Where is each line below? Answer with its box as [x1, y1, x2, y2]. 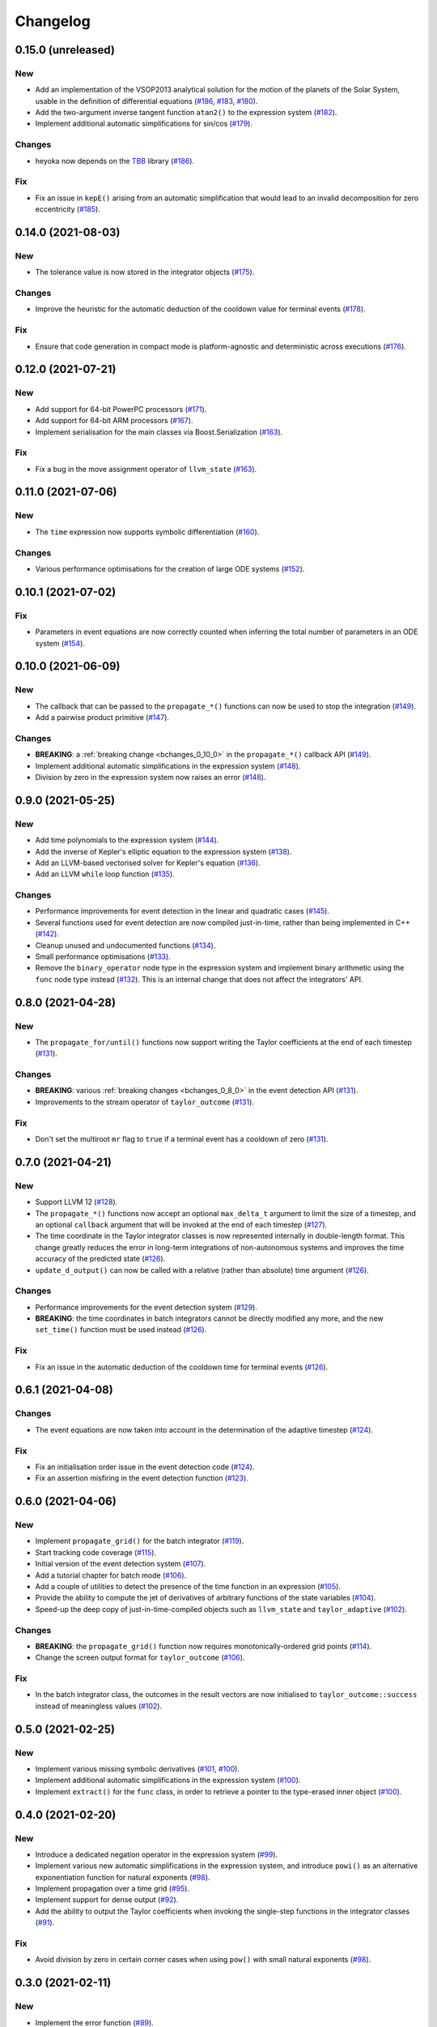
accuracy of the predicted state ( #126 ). [35, 1253, 166, 1264]
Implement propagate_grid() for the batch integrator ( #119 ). [35, 1536, 244, 1546]
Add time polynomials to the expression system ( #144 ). [35, 835, 219, 845]
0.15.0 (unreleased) [15, 43, 115, 57]
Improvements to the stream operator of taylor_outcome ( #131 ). [35, 1097, 255, 1107]
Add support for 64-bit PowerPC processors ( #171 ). [35, 404, 207, 414]
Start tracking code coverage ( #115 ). [35, 1547, 157, 1557]
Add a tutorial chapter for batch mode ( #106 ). [35, 1570, 187, 1580]
